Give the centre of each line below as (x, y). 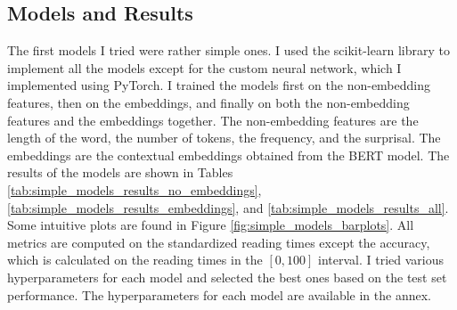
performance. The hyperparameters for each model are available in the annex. (219, 294)
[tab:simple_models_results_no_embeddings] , (135, 189)
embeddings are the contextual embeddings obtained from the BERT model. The (228, 155)
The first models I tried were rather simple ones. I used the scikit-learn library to (228, 50)
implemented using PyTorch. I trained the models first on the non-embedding (219, 85)
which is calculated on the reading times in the (135, 260)
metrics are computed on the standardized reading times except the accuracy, (219, 242)
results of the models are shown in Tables (120, 172)
